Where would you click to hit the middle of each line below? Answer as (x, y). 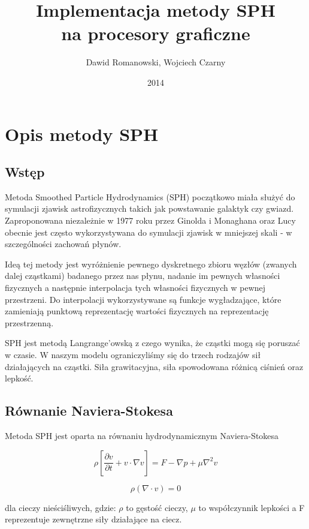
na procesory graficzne (156, 33)
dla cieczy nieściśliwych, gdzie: (60, 507)
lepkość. (19, 378)
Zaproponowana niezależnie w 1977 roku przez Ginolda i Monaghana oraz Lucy (150, 220)
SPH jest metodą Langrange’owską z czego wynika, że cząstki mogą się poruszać (152, 343)
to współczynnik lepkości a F (252, 507)
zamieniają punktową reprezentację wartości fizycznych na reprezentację (137, 311)
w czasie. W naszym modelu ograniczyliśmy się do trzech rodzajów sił (133, 355)
